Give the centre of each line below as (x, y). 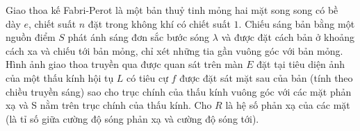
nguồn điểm (31, 37)
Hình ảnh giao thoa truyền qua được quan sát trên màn (124, 64)
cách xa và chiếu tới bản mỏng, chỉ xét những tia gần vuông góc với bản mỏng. (174, 50)
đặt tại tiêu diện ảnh (301, 64)
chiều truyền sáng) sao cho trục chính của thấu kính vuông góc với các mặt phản (179, 91)
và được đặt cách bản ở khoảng (288, 37)
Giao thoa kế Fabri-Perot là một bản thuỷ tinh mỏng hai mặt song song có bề (172, 10)
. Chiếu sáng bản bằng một (297, 23)
